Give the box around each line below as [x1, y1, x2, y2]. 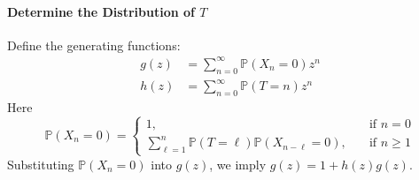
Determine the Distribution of [7, 2, 195, 20]
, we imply [209, 154, 267, 173]
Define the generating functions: [7, 35, 181, 54]
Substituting [7, 154, 74, 173]
